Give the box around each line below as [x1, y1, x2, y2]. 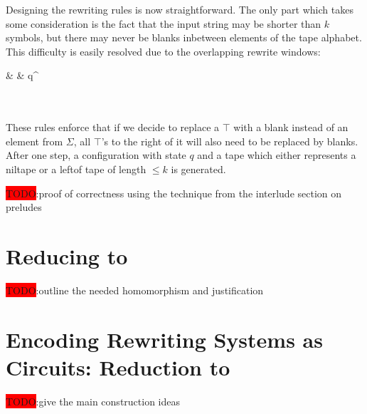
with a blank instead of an [233, 120, 349, 135]
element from [6, 133, 63, 148]
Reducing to [6, 241, 128, 270]
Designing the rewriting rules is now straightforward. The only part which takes [6, 2, 353, 16]
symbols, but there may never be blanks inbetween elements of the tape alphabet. [6, 30, 362, 45]
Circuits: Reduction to [6, 352, 230, 381]
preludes [6, 200, 42, 214]
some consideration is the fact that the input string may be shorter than [6, 16, 321, 31]
